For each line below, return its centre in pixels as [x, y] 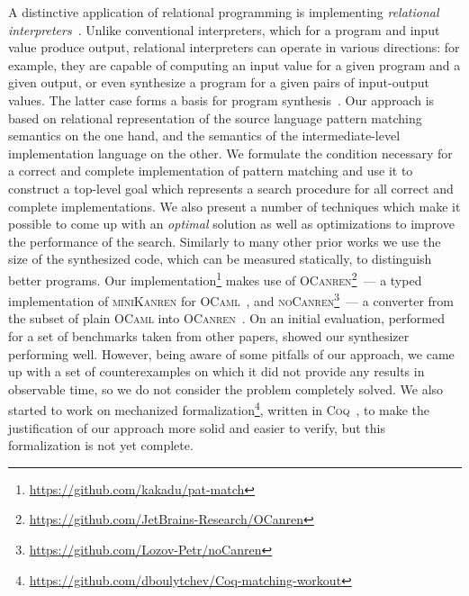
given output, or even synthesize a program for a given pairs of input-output [219, 82]
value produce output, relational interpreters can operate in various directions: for [234, 47]
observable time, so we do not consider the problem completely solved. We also [226, 388]
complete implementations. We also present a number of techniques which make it [234, 206]
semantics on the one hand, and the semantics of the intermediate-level [204, 135]
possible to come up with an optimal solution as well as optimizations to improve [231, 224]
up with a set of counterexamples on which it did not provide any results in [216, 371]
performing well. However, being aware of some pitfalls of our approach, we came [231, 353]
